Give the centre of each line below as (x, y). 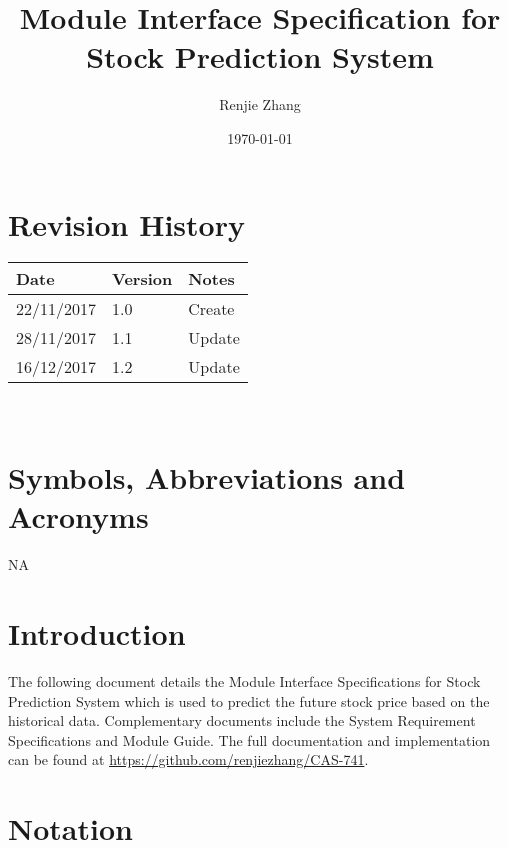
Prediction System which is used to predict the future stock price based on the (249, 700)
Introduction (97, 633)
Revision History (126, 223)
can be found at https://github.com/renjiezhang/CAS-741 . (188, 759)
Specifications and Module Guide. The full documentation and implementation (249, 739)
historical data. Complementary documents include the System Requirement (242, 720)
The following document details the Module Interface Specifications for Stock (244, 681)
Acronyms (78, 516)
